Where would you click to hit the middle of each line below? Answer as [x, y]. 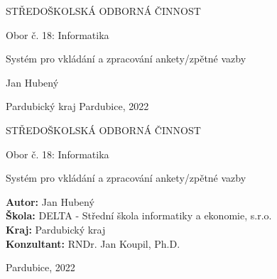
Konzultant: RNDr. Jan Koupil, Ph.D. [93, 243]
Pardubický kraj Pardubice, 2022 [77, 106]
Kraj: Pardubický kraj [56, 229]
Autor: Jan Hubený [50, 201]
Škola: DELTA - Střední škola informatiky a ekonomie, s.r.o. [139, 215]
